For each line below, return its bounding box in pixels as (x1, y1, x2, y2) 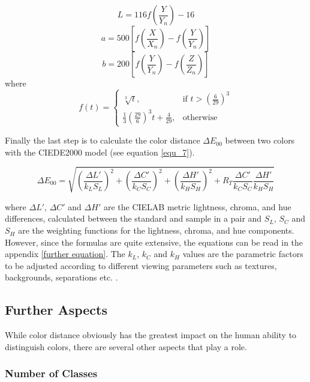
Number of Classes (5, 366, 98, 381)
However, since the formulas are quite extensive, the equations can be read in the (5, 235, 303, 248)
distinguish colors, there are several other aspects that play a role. (5, 340, 247, 353)
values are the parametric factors (182, 247, 303, 260)
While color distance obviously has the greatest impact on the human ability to (5, 329, 297, 341)
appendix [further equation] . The (5, 247, 125, 260)
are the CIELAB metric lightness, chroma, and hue (103, 200, 291, 213)
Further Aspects (5, 300, 108, 319)
